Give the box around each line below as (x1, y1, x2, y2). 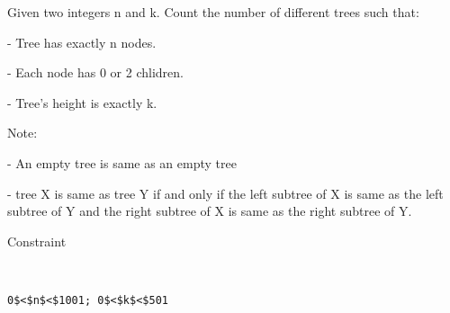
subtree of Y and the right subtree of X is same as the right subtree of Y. (7, 201, 412, 220)
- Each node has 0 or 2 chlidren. (7, 63, 184, 82)
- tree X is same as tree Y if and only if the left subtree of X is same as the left (7, 183, 444, 202)
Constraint (7, 231, 67, 250)
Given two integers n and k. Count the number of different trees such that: (7, 3, 419, 21)
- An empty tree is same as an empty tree (7, 153, 237, 172)
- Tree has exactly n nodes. (7, 32, 157, 51)
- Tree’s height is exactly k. (7, 93, 157, 112)
